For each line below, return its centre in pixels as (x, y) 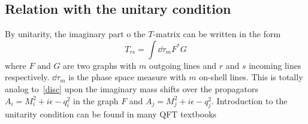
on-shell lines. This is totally (251, 77)
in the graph (96, 100)
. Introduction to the (250, 100)
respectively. (27, 77)
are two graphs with (100, 65)
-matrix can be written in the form (217, 34)
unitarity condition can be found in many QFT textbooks (111, 114)
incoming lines (275, 65)
